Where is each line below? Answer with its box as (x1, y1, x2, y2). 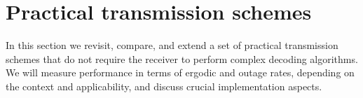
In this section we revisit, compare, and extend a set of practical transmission (6, 38, 338, 52)
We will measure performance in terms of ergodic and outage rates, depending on (6, 65, 355, 80)
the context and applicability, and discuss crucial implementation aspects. (6, 78, 322, 93)
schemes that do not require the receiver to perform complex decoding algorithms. (6, 51, 358, 66)
